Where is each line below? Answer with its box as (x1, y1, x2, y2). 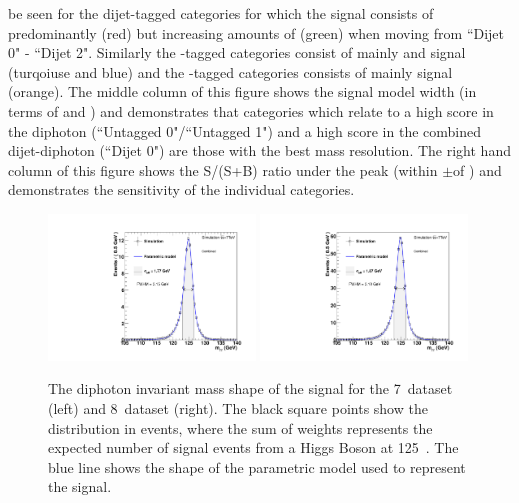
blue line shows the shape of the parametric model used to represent (48, 456, 466, 477)
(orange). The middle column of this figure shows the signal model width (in (8, 81, 477, 102)
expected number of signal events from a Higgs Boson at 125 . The (48, 437, 459, 458)
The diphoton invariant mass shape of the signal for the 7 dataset (48, 378, 453, 399)
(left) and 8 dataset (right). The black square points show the (48, 397, 428, 418)
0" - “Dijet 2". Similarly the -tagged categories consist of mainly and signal (8, 42, 466, 63)
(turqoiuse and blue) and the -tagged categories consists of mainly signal (8, 61, 453, 82)
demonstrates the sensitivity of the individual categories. (8, 179, 355, 200)
